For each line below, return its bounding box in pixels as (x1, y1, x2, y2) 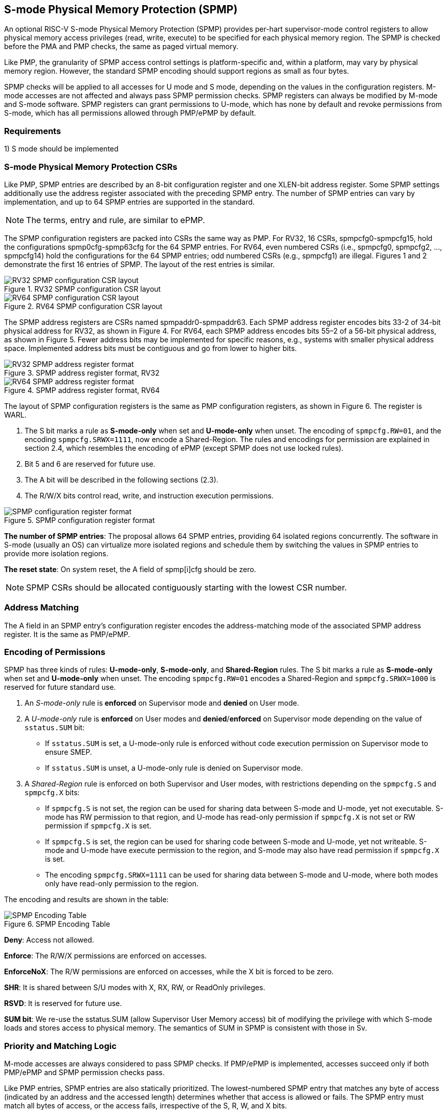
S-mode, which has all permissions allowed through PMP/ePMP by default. (4, 108, 256, 118)
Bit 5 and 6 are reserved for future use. (25, 459, 155, 468)
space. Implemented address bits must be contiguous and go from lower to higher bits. (4, 343, 297, 353)
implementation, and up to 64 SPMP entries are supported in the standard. (4, 197, 255, 206)
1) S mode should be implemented (4, 144, 119, 154)
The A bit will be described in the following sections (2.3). (25, 475, 218, 484)
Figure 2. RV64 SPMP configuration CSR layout (4, 301, 163, 311)
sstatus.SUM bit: (25, 723, 85, 732)
